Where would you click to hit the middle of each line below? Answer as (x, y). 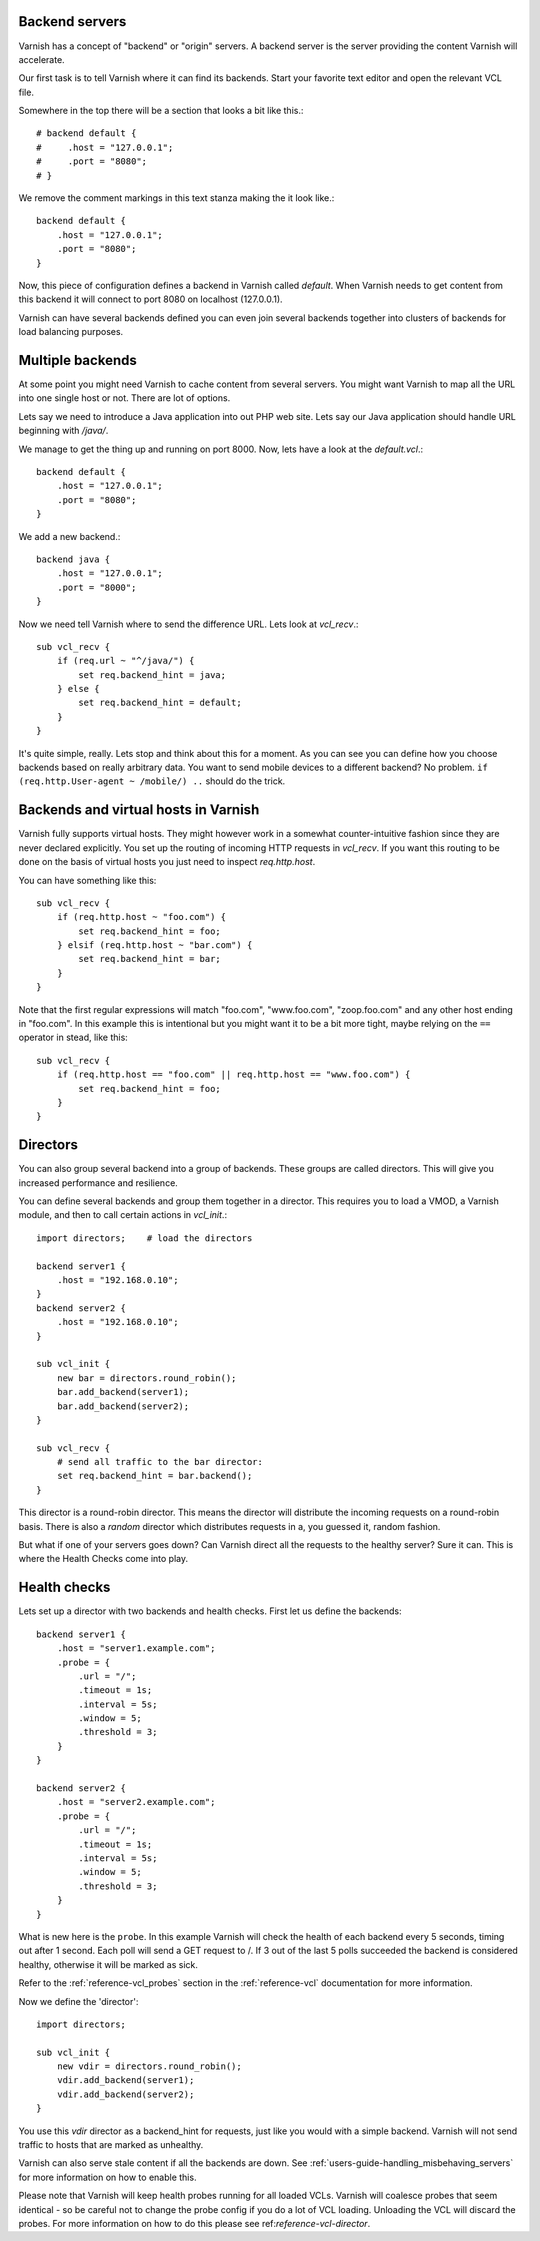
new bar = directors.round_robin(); (146, 1378)
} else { (78, 689)
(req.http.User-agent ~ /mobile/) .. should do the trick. (152, 781)
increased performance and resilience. (98, 1182)
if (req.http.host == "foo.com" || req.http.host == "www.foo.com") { (233, 1074)
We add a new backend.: (69, 536)
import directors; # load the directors (144, 1238)
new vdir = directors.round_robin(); (149, 2066)
